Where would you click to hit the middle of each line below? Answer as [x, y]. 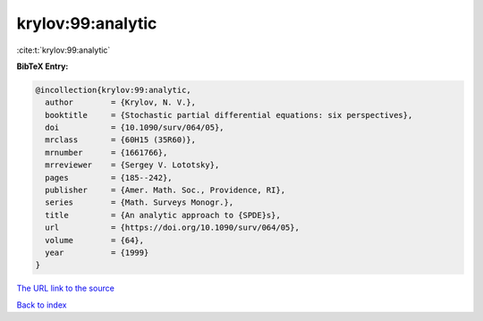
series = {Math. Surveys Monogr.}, [140, 203]
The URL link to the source [66, 288]
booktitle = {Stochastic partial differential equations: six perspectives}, [229, 115]
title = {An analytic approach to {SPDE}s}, [163, 215]
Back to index [42, 305]
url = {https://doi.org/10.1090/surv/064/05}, [172, 228]
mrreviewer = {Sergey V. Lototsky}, [132, 165]
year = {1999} [97, 253]
